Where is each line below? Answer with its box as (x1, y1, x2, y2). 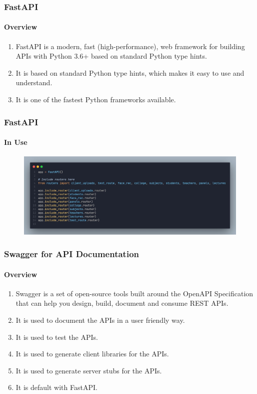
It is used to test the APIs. (15, 331, 98, 342)
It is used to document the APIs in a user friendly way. (15, 314, 185, 325)
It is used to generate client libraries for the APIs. (15, 348, 169, 359)
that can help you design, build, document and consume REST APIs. (15, 298, 228, 308)
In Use (4, 137, 27, 147)
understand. (15, 77, 52, 88)
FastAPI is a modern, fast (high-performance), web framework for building (15, 41, 245, 51)
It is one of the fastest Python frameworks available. (15, 94, 176, 105)
